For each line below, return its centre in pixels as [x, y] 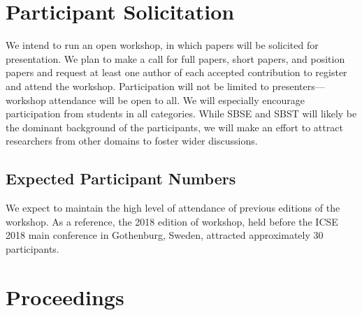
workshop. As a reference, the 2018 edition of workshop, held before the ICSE [172, 221]
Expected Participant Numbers [121, 178]
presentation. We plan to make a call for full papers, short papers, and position [175, 58]
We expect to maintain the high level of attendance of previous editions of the [173, 208]
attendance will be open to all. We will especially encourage [177, 100]
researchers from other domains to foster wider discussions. [132, 141]
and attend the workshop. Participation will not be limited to [137, 86]
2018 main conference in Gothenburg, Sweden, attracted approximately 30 [165, 235]
